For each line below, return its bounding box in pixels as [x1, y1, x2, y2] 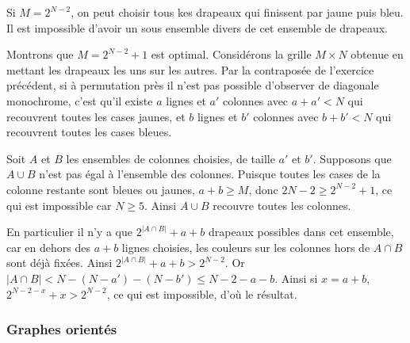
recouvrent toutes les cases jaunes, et [6, 108, 186, 124]
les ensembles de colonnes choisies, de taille [66, 150, 275, 166]
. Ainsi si [274, 269, 318, 286]
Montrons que [6, 46, 74, 63]
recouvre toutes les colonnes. [213, 196, 351, 213]
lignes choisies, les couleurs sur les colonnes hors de [121, 238, 370, 255]
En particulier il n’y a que [6, 223, 132, 240]
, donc [248, 181, 278, 197]
